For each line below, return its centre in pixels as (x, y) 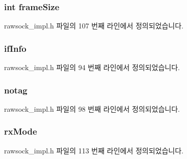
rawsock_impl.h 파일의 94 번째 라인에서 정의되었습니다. (92, 67)
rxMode (21, 131)
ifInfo (15, 48)
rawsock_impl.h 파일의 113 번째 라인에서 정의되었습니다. (94, 150)
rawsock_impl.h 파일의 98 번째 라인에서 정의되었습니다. (92, 108)
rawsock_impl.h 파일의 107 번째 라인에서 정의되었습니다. (94, 26)
